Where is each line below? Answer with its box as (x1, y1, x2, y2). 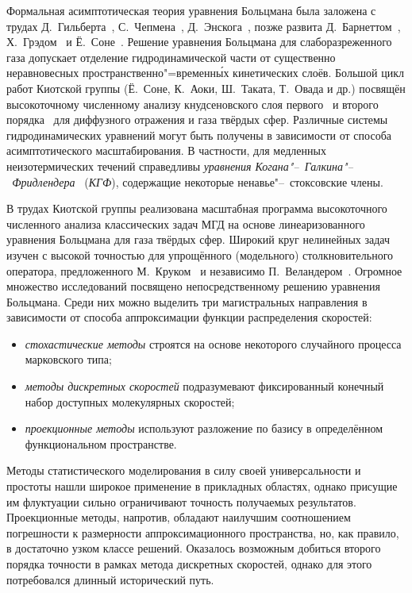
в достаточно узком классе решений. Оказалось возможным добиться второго (6, 540, 381, 556)
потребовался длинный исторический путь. (6, 571, 214, 587)
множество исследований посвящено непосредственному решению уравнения (6, 278, 380, 295)
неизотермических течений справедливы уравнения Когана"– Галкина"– (6, 157, 353, 174)
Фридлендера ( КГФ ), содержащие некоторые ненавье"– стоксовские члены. (12, 173, 383, 190)
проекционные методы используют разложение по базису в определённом (25, 420, 383, 437)
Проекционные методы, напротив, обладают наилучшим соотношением (6, 509, 351, 526)
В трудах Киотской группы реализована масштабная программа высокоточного (6, 200, 387, 217)
